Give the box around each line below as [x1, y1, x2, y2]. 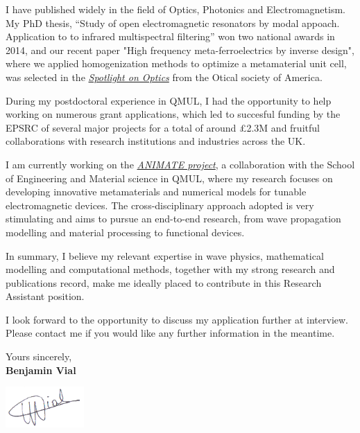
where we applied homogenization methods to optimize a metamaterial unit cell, [6, 56, 347, 71]
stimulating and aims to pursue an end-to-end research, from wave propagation [6, 211, 341, 226]
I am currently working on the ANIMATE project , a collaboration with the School [6, 157, 355, 171]
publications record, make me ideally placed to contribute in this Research [6, 275, 322, 290]
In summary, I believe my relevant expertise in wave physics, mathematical [6, 248, 324, 263]
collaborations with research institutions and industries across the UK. [6, 134, 306, 148]
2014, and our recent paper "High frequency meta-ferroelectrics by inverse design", [6, 42, 354, 57]
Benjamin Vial [6, 362, 76, 377]
